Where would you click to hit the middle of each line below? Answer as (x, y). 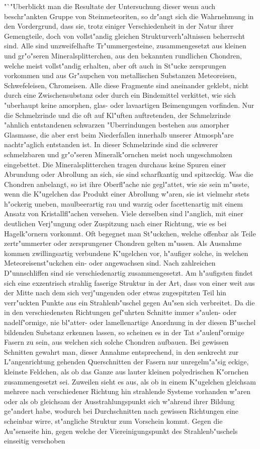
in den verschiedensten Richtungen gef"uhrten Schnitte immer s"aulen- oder (120, 312)
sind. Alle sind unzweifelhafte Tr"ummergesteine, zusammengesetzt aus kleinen (125, 46)
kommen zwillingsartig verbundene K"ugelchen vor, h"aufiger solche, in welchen (126, 253)
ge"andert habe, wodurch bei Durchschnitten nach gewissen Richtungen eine (121, 411)
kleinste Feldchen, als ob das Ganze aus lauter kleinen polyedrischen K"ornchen (126, 371)
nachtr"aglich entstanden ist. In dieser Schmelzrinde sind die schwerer (111, 144)
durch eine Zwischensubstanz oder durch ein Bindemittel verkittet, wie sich (120, 95)
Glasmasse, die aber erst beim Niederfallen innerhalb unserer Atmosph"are (119, 134)
